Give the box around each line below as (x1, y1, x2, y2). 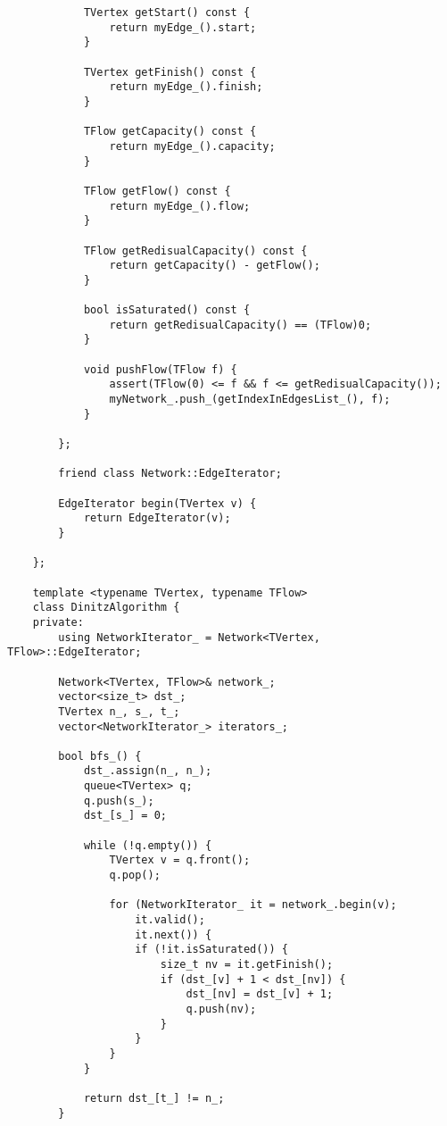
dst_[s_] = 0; (83, 809, 167, 822)
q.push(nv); (186, 1002, 257, 1015)
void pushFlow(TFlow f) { (83, 363, 237, 376)
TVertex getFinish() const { (83, 65, 257, 79)
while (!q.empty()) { (83, 838, 212, 852)
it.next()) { (135, 928, 212, 941)
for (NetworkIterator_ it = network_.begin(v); (109, 898, 397, 912)
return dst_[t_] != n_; (83, 1091, 225, 1105)
